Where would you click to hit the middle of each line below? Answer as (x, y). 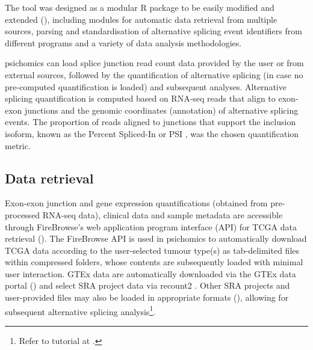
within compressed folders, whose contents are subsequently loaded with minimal (154, 262)
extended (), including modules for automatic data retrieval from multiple (141, 19)
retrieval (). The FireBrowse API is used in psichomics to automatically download (156, 238)
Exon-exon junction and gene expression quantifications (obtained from (136, 203)
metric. (18, 145)
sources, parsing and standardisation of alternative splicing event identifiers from (153, 31)
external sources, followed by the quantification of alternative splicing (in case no (154, 74)
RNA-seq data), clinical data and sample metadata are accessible (163, 214)
